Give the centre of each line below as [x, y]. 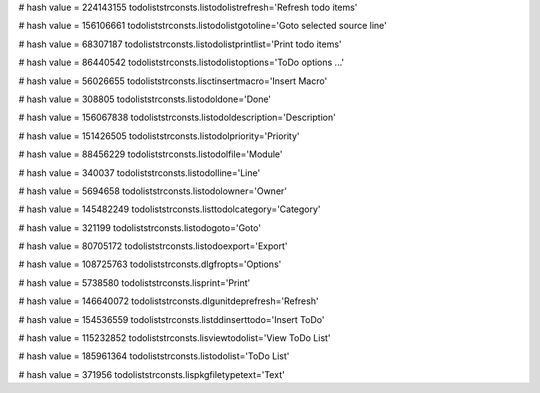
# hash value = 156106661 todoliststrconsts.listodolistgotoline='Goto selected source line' [202, 26]
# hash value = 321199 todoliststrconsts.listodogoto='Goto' [140, 227]
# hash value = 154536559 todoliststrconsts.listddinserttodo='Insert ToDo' [171, 319]
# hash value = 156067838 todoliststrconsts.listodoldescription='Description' [177, 117]
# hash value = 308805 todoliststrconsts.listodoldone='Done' [145, 99]
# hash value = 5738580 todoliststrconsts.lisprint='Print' [134, 282]
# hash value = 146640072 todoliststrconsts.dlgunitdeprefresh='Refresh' [168, 301]
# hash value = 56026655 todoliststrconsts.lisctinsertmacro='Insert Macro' [173, 81]
